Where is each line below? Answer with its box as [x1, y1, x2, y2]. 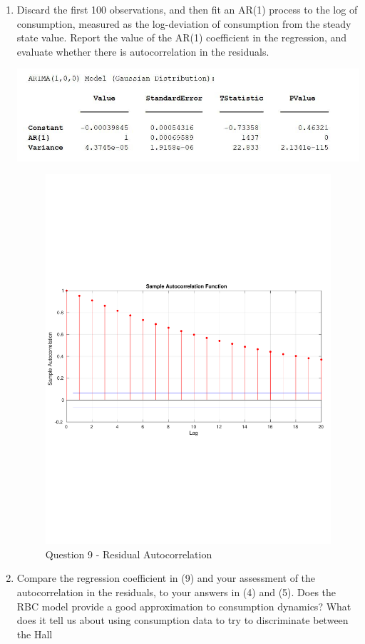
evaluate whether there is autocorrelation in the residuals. [16, 44, 269, 59]
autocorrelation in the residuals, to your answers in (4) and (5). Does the [16, 585, 336, 600]
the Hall [16, 626, 53, 641]
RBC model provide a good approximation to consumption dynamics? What [16, 598, 351, 613]
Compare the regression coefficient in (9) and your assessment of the [16, 570, 316, 585]
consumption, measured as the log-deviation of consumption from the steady [16, 16, 351, 31]
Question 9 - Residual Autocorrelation [45, 546, 212, 561]
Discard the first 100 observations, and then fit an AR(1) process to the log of [16, 2, 358, 16]
